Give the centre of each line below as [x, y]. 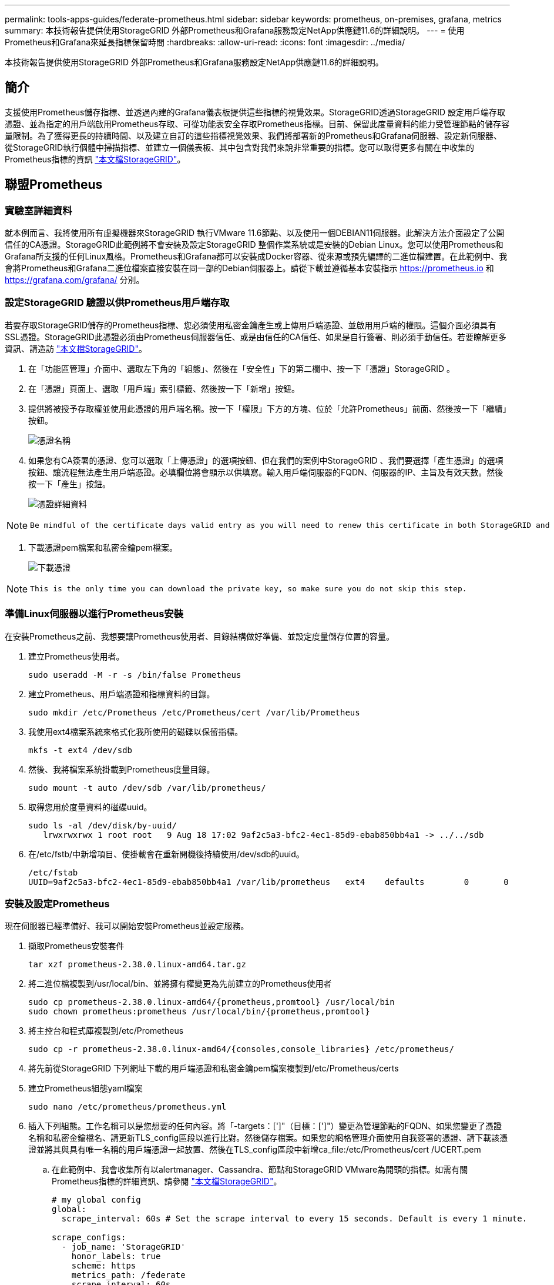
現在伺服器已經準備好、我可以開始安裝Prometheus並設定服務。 [127, 926]
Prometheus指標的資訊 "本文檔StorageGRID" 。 [95, 159]
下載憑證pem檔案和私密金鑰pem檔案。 [103, 547]
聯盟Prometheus [54, 185]
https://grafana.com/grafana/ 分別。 [75, 280]
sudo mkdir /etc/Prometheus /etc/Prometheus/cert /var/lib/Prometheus [194, 712]
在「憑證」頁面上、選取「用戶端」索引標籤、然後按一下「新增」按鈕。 [164, 388]
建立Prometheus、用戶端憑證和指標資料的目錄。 [122, 694]
